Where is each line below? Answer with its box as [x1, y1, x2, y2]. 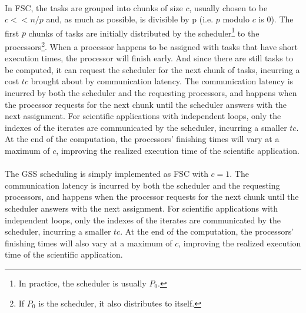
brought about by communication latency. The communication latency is [31, 75, 294, 87]
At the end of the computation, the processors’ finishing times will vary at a [5, 133, 280, 145]
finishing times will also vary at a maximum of [5, 236, 172, 249]
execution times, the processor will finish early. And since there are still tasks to [5, 52, 293, 64]
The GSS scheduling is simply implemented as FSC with [5, 167, 208, 180]
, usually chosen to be [189, 1, 268, 14]
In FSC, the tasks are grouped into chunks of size [5, 1, 183, 14]
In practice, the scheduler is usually [18, 276, 147, 289]
